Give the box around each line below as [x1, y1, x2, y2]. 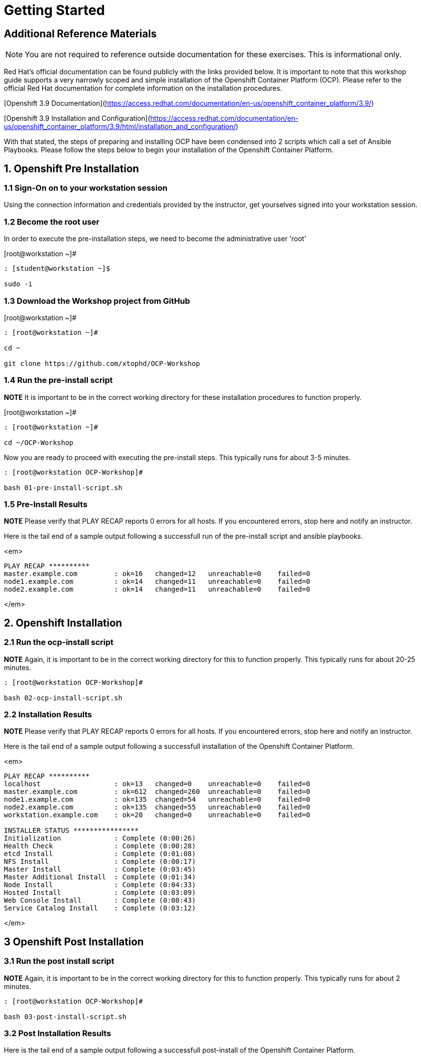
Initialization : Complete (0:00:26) [4, 834, 196, 843]
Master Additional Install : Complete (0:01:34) [4, 873, 196, 881]
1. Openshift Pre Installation [4, 162, 139, 175]
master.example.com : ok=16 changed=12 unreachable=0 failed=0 [4, 570, 311, 578]
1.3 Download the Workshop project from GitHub [4, 296, 190, 306]
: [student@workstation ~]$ [4, 264, 110, 273]
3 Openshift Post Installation [4, 935, 144, 948]
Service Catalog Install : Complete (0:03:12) [4, 904, 196, 912]
